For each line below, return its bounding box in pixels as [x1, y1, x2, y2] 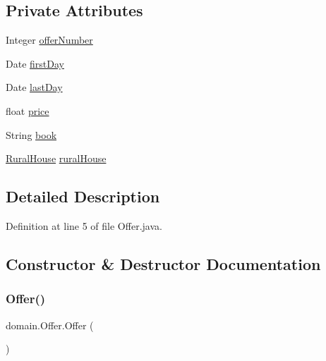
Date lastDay [6, 80, 63, 94]
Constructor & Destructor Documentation [6, 252, 321, 274]
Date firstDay [6, 56, 64, 71]
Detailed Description [6, 185, 160, 207]
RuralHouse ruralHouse [6, 151, 107, 166]
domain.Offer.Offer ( [6, 317, 94, 332]
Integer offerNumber [6, 32, 93, 47]
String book [6, 127, 57, 142]
